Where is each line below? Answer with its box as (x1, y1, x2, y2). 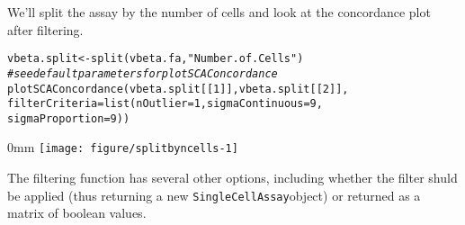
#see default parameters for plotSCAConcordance (7, 67, 278, 80)
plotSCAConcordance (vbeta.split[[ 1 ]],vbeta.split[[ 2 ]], (7, 82, 349, 95)
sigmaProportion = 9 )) (7, 112, 130, 125)
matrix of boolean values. (7, 203, 147, 222)
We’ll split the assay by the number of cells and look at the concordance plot (7, 3, 431, 21)
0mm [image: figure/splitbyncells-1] (7, 138, 238, 157)
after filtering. (7, 20, 84, 39)
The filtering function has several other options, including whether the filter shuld (7, 168, 458, 187)
